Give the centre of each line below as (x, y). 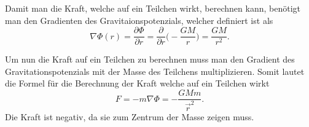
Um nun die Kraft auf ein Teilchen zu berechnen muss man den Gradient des (150, 59)
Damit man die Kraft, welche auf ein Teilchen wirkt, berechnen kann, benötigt (153, 8)
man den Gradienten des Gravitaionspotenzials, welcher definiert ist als (139, 20)
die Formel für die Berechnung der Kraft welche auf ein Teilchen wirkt (137, 83)
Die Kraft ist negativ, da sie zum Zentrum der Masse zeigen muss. (130, 116)
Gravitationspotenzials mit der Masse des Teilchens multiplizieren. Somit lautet (155, 71)
